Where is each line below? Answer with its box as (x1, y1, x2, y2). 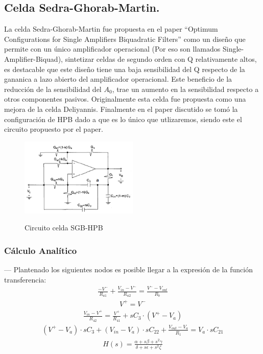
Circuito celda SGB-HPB (25, 222, 103, 233)
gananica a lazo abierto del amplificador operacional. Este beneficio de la (4, 74, 232, 84)
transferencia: (4, 274, 46, 285)
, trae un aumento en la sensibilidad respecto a (112, 83, 259, 94)
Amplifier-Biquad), (4, 53, 63, 64)
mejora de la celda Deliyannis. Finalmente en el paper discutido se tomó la (4, 103, 238, 114)
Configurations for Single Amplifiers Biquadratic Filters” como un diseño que (4, 33, 246, 44)
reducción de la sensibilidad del (4, 83, 102, 94)
